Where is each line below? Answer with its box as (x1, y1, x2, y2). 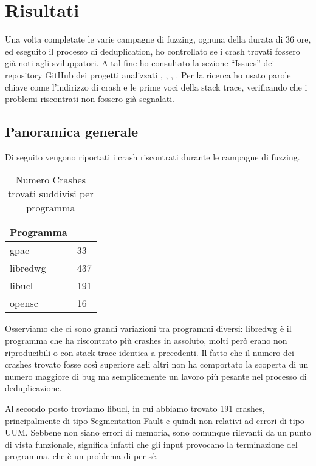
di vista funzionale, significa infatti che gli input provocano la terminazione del (5, 437, 298, 450)
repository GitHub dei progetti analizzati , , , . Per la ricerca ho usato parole (5, 68, 291, 81)
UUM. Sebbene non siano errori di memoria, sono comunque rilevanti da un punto (5, 426, 311, 439)
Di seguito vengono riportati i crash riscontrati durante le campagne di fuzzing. (5, 150, 300, 163)
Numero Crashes (15, 173, 86, 187)
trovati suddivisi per (7, 187, 94, 201)
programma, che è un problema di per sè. (5, 450, 159, 462)
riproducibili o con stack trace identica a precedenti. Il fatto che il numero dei (5, 346, 294, 358)
